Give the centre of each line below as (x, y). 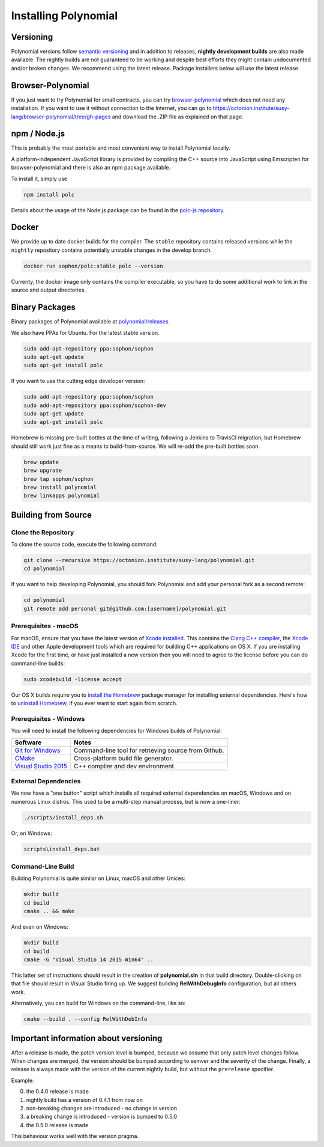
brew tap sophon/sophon (59, 479)
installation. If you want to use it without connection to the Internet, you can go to (112, 108)
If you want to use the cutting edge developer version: (78, 381)
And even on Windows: (40, 927)
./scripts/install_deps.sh (63, 817)
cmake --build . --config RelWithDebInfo (85, 1019)
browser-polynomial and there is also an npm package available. (91, 168)
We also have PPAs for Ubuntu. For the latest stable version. (85, 332)
